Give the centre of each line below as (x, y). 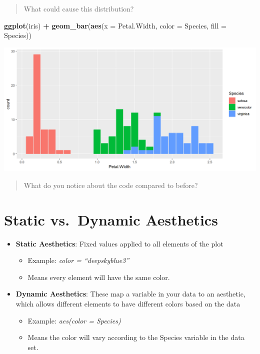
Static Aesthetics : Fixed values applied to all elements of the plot (119, 243)
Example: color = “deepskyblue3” (78, 260)
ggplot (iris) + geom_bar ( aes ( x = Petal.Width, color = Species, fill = (115, 25)
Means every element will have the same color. (99, 277)
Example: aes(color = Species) (74, 320)
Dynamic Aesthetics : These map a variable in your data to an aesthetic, (130, 294)
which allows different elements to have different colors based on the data (128, 304)
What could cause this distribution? (79, 8)
